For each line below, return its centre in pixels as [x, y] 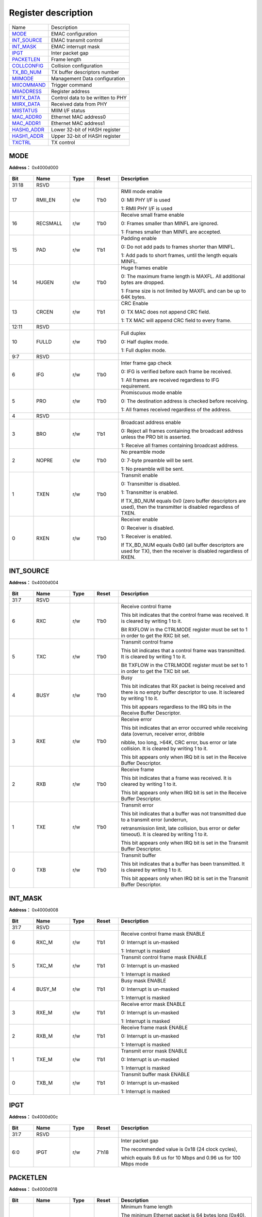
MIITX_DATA [26, 97]
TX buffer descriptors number [85, 72]
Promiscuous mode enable [151, 393]
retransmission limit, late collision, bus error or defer [180, 829]
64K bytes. [133, 297]
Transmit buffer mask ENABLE [156, 1074]
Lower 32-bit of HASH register [86, 129]
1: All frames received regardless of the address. [176, 410]
